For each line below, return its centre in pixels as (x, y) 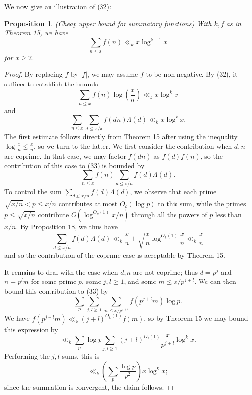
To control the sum (33, 191)
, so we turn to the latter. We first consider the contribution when (133, 146)
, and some (140, 281)
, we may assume (113, 74)
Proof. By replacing (34, 74)
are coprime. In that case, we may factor (65, 155)
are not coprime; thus (165, 271)
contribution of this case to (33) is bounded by (75, 165)
